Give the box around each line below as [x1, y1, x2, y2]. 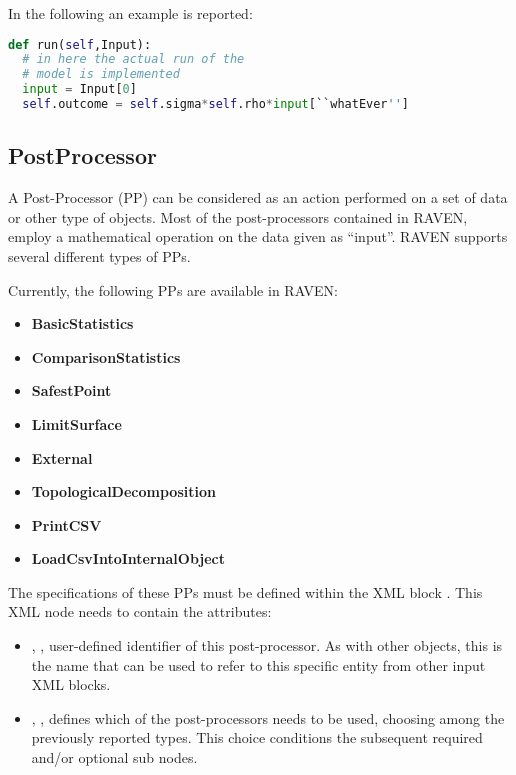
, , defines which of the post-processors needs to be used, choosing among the [31, 707, 505, 728]
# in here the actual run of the [22, 52, 245, 67]
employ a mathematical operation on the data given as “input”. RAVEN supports [8, 226, 508, 247]
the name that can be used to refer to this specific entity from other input [31, 654, 486, 675]
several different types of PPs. [8, 245, 191, 266]
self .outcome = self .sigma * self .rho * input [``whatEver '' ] [22, 97, 410, 112]
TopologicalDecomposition [31, 481, 216, 502]
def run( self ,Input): [8, 37, 152, 52]
